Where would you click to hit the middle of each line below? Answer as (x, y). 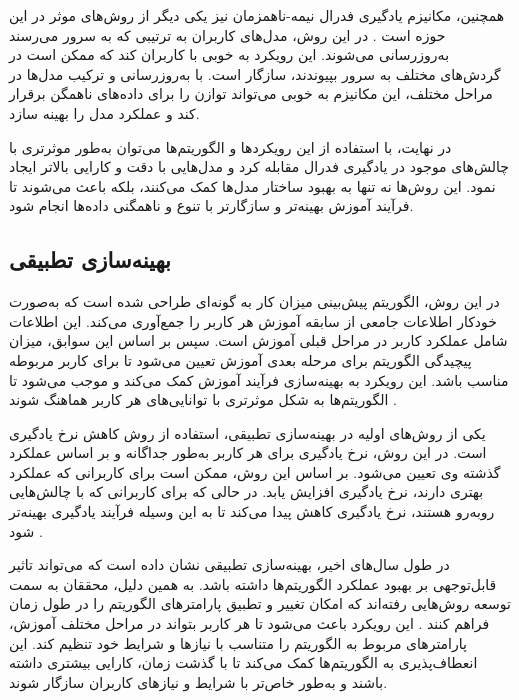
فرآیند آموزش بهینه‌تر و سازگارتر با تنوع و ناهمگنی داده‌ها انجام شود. (211, 205)
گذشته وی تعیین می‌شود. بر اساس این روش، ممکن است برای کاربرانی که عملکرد (255, 471)
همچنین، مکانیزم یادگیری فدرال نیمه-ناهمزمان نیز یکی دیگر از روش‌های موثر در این (257, 15)
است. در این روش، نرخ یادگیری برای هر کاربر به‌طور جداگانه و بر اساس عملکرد (248, 452)
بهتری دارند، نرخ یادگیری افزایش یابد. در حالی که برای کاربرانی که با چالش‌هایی (246, 491)
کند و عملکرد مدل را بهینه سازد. (104, 112)
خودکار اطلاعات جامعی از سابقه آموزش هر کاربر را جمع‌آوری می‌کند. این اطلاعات (253, 320)
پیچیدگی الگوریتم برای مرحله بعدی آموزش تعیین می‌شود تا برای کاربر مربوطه (240, 359)
